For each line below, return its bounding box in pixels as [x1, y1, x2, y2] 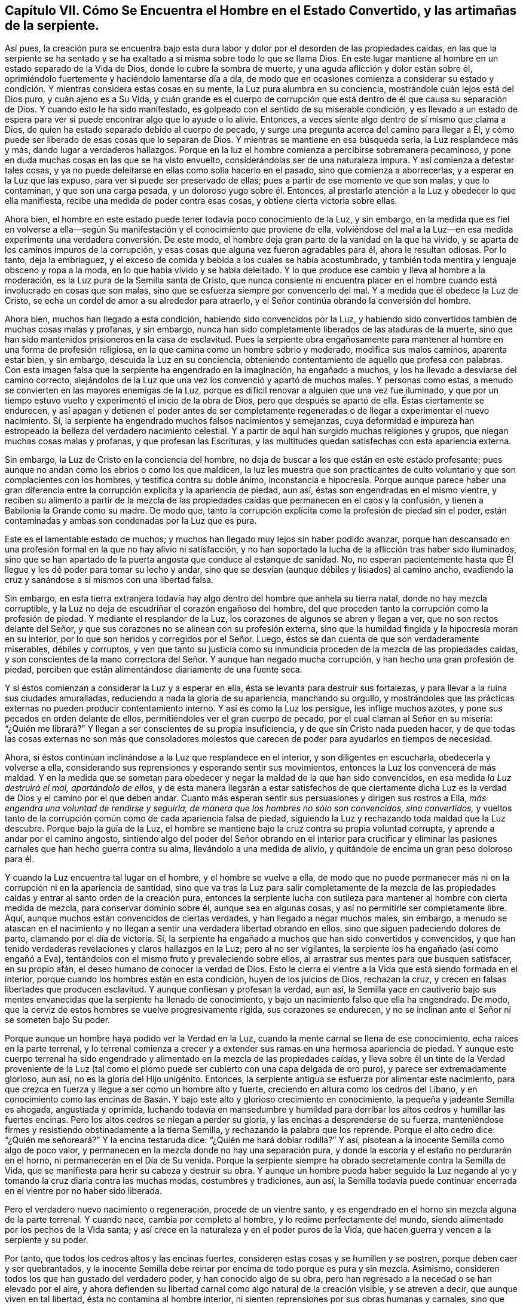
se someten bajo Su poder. [5, 1015, 111, 1025]
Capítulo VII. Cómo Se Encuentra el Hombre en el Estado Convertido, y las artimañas [5, 3, 517, 18]
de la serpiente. [5, 18, 100, 33]
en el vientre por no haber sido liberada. [5, 1186, 162, 1196]
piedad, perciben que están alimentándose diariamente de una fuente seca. [5, 664, 302, 675]
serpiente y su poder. [5, 1235, 88, 1245]
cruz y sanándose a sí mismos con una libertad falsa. [5, 575, 214, 585]
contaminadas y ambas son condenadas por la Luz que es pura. [5, 515, 257, 526]
